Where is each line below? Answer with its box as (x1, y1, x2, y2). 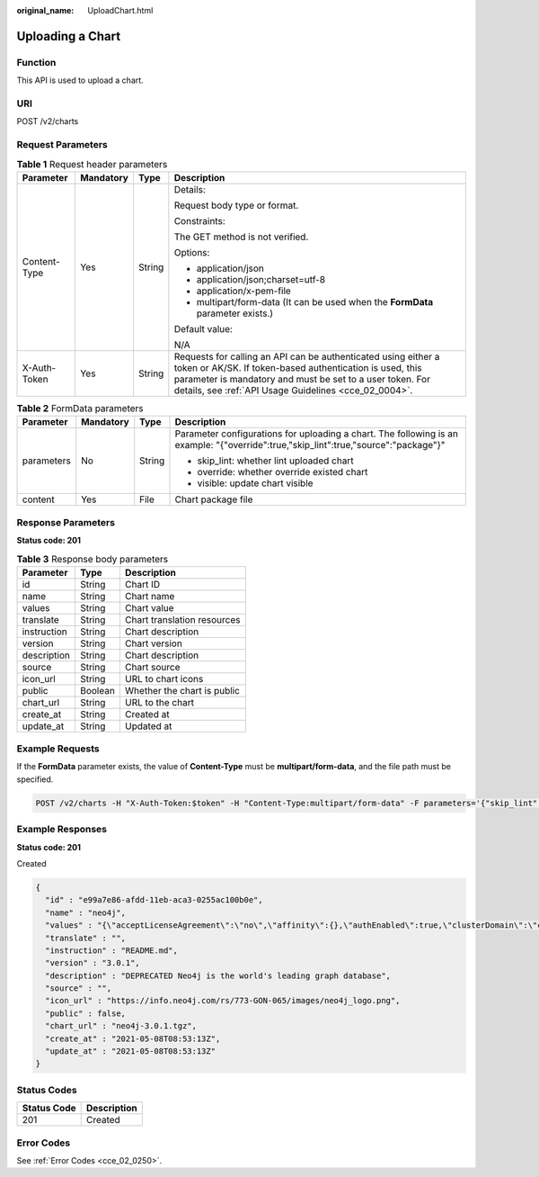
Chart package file (174, 493, 253, 506)
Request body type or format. (173, 199, 299, 211)
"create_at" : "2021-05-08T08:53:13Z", (45, 1033, 221, 1044)
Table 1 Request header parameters (16, 157, 168, 170)
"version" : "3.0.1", (45, 958, 141, 968)
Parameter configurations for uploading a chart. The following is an (174, 427, 458, 440)
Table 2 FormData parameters (16, 402, 144, 414)
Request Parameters (16, 139, 108, 151)
